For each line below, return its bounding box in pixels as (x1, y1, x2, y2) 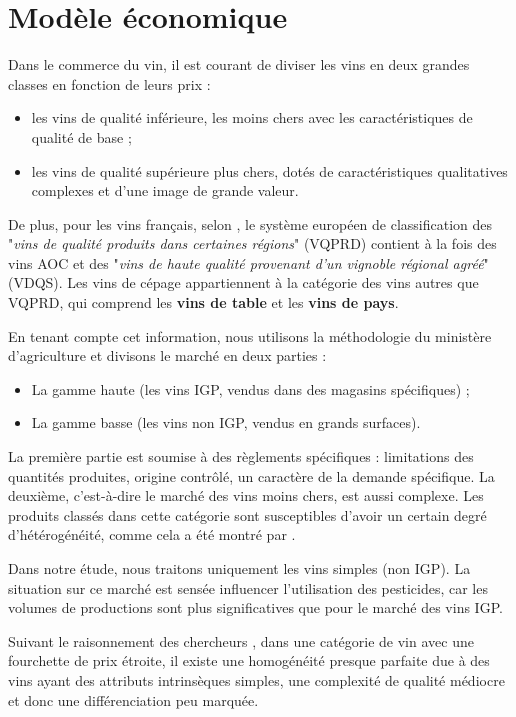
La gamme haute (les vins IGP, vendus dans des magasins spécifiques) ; (31, 378, 470, 399)
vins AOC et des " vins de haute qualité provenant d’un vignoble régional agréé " (8, 252, 489, 273)
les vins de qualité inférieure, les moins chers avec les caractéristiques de (31, 107, 473, 128)
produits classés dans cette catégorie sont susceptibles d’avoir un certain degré (8, 504, 487, 525)
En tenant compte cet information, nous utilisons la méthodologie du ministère (8, 325, 492, 346)
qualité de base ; (31, 126, 132, 147)
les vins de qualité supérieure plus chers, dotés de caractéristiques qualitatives (31, 160, 508, 181)
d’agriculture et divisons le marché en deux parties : (8, 345, 327, 366)
